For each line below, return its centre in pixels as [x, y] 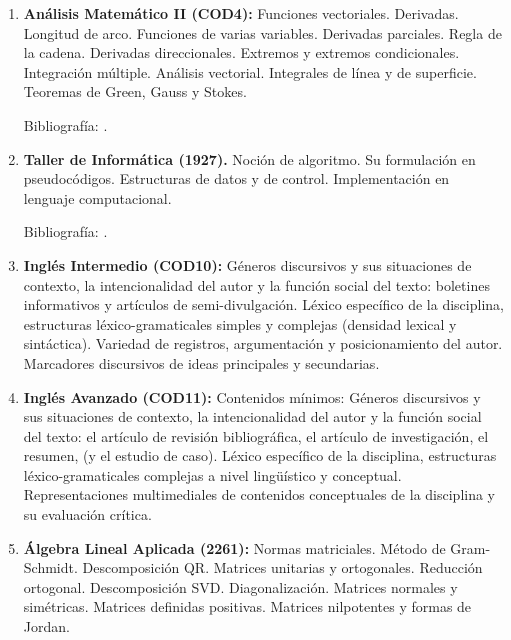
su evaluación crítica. [87, 514]
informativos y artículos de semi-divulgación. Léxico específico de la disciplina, [263, 304]
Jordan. [46, 626]
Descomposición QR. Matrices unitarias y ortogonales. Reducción [282, 567]
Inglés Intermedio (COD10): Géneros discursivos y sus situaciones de [247, 264]
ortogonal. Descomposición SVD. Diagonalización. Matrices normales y [240, 586]
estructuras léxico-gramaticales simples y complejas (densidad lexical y [240, 323]
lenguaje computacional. [97, 197]
